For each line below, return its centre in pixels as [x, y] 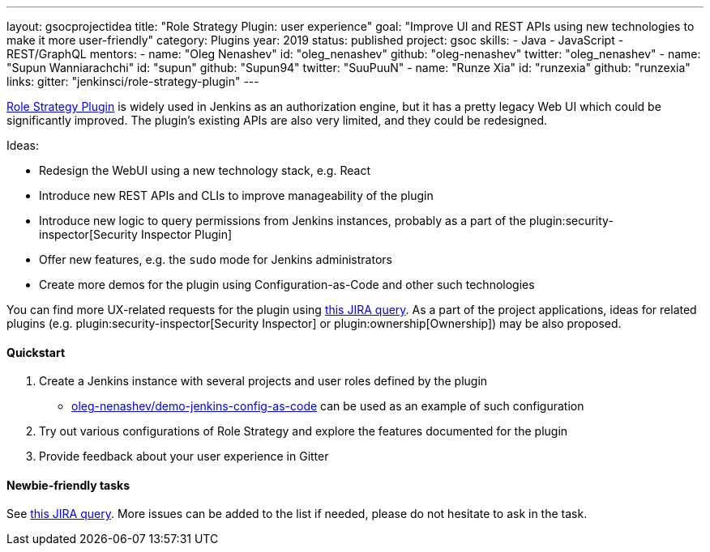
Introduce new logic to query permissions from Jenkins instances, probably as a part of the [283, 221]
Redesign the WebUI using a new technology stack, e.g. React [205, 170]
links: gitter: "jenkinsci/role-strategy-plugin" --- [133, 81]
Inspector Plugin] [186, 234]
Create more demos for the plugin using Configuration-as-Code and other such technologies [287, 284]
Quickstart [36, 352]
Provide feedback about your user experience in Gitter [184, 456]
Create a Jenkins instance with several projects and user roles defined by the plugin [263, 381]
